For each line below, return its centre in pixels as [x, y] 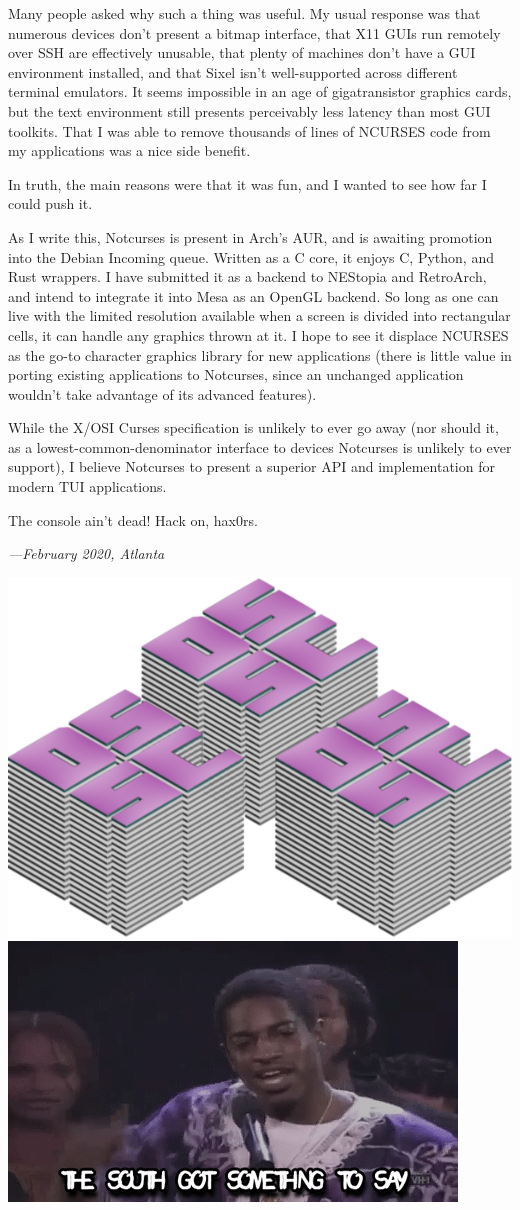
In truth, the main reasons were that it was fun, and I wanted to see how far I [247, 183]
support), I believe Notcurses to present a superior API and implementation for [251, 466]
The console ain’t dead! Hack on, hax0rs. [133, 519]
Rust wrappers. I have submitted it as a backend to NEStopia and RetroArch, [247, 276]
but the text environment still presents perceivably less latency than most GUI [249, 110]
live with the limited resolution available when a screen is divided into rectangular [259, 315]
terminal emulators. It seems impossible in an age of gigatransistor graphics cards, [260, 91]
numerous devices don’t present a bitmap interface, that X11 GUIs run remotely [254, 32]
